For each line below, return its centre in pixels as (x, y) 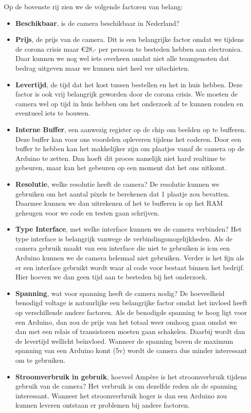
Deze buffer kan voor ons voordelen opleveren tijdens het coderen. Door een (128, 139)
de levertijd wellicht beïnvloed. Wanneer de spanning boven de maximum (124, 341)
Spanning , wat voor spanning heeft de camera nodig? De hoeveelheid (120, 293)
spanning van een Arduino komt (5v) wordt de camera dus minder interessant (131, 350)
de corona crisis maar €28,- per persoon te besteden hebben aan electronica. (129, 49)
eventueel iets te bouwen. (53, 113)
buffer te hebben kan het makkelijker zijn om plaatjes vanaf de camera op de (130, 148)
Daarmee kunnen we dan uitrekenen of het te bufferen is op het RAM (119, 203)
